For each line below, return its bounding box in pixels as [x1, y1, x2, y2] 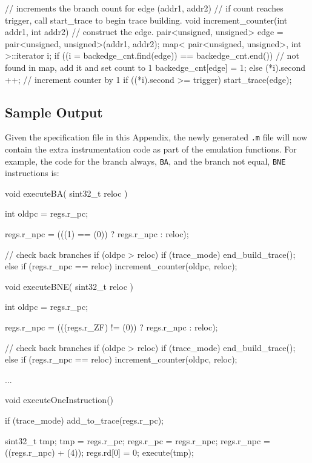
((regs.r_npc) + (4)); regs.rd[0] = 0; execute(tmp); [5, 446, 194, 459]
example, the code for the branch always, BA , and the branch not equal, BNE [5, 154, 286, 167]
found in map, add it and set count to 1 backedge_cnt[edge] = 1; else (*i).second [5, 61, 306, 73]
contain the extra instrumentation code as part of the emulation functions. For [5, 143, 297, 156]
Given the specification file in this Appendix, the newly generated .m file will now [5, 131, 308, 143]
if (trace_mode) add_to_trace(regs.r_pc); [5, 413, 164, 426]
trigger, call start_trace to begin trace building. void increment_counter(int [5, 13, 288, 26]
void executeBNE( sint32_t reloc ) [5, 280, 134, 292]
